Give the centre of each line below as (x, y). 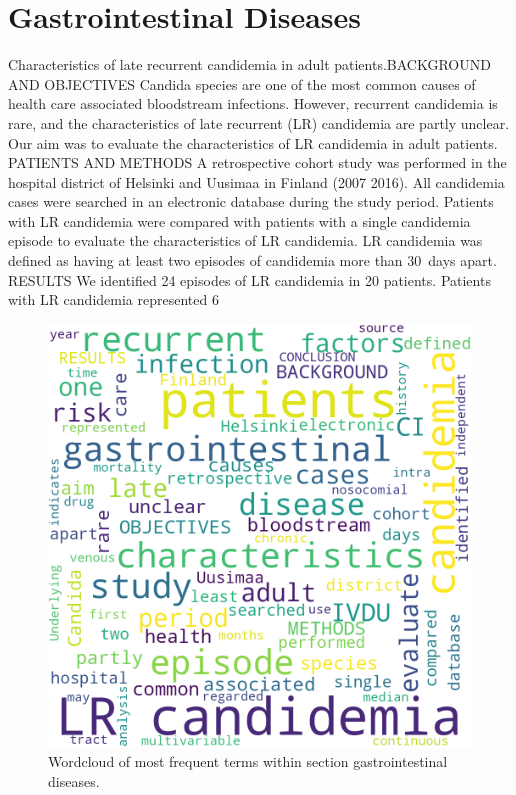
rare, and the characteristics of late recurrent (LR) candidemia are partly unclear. (259, 122)
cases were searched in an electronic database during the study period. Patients (251, 201)
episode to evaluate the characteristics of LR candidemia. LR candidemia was (245, 240)
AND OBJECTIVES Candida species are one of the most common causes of (242, 83)
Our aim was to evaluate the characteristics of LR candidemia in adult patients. (253, 142)
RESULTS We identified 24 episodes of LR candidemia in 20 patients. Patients (249, 279)
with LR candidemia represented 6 (113, 299)
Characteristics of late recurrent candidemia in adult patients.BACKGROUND (249, 64)
